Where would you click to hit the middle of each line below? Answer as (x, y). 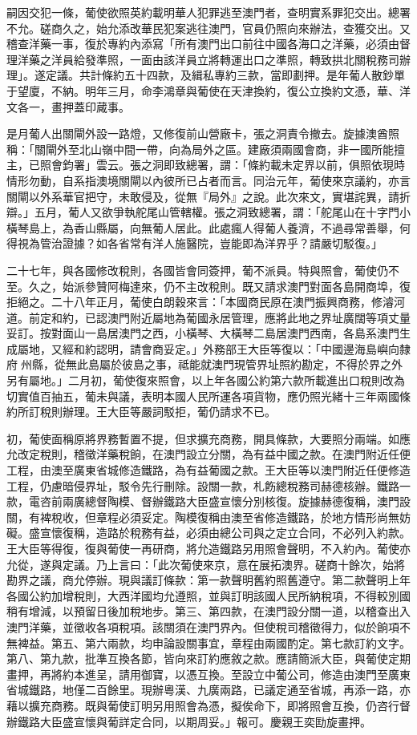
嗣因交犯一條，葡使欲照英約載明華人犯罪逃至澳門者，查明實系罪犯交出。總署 (208, 12)
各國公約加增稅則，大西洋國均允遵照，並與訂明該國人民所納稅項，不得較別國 (208, 595)
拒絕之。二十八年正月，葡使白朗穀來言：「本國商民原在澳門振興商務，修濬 (200, 302)
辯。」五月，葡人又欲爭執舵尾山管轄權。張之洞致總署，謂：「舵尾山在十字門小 (208, 212)
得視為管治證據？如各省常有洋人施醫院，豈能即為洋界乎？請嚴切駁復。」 (194, 243)
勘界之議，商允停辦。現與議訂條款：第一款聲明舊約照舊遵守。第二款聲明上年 (208, 580)
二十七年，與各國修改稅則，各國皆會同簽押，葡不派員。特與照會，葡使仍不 (203, 270)
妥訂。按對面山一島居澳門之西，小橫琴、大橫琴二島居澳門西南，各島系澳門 (203, 333)
